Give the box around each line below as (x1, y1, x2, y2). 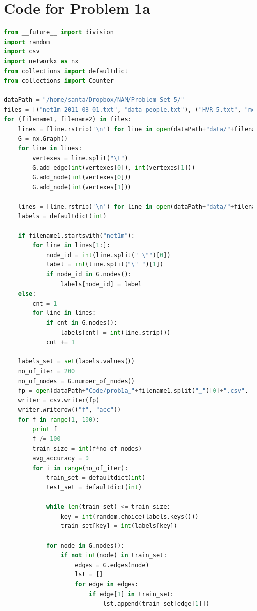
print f (32, 426, 57, 433)
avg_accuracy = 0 (32, 455, 89, 462)
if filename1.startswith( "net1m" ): (18, 232, 135, 239)
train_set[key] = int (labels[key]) (60, 523, 177, 530)
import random (4, 38, 50, 45)
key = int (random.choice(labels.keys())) (60, 513, 199, 520)
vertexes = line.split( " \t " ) (32, 154, 128, 162)
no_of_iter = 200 (18, 367, 75, 375)
